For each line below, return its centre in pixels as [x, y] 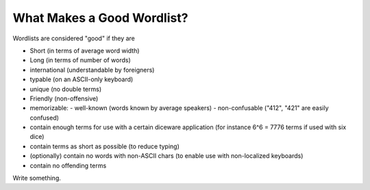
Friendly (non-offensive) [64, 98]
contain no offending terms [68, 165]
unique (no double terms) [66, 89]
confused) [45, 118]
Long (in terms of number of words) [80, 60]
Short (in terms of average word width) [85, 51]
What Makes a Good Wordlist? [100, 18]
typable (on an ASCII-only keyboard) [82, 79]
